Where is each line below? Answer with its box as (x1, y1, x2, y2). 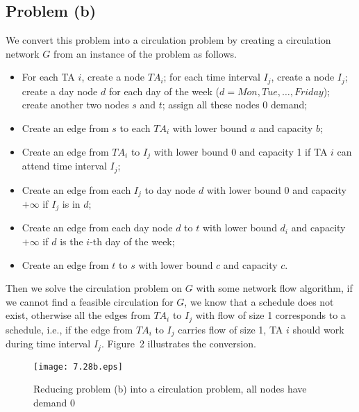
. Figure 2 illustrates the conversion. (101, 336, 256, 351)
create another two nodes (22, 97, 129, 112)
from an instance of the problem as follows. (53, 46, 237, 60)
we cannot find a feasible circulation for (6, 294, 174, 308)
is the (60, 234, 83, 249)
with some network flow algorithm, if (196, 281, 353, 295)
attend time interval (22, 158, 107, 173)
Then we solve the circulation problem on (6, 281, 183, 295)
